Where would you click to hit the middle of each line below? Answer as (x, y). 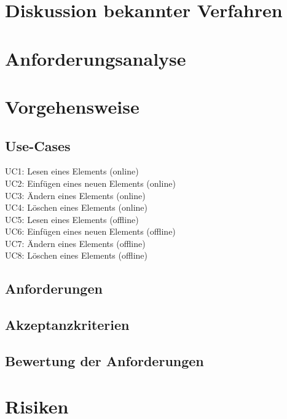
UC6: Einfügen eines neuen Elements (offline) (90, 231)
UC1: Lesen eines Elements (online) (72, 171)
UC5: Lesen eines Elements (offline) (72, 219)
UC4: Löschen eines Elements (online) (76, 207)
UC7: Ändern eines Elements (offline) (75, 243)
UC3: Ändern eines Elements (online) (75, 195)
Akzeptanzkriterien (67, 325)
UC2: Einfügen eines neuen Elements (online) (90, 183)
